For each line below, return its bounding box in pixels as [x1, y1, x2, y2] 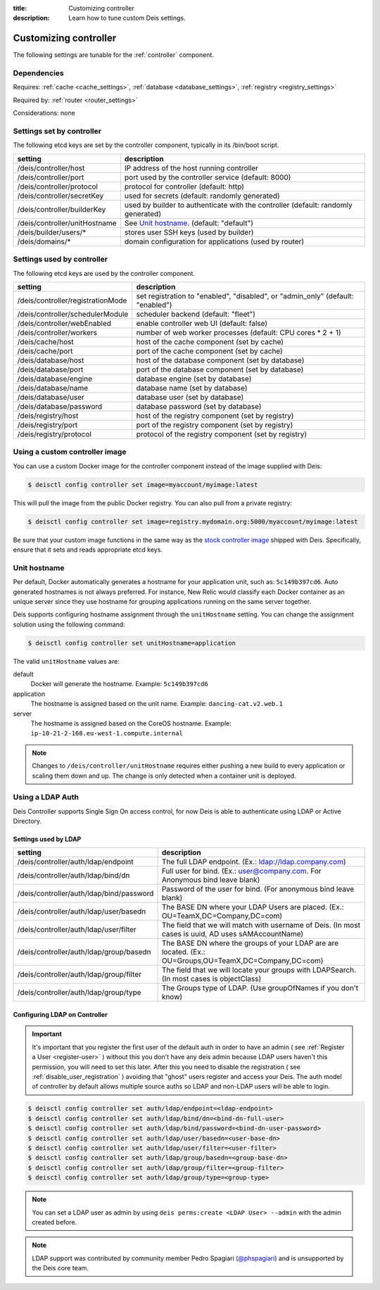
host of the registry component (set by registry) [136, 410, 294, 420]
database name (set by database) [136, 383, 248, 393]
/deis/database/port [17, 365, 84, 374]
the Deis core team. [32, 1264, 89, 1272]
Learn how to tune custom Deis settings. [68, 14, 186, 23]
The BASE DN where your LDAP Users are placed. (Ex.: [161, 902, 344, 912]
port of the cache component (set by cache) [136, 346, 283, 355]
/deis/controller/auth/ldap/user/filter [17, 925, 137, 935]
